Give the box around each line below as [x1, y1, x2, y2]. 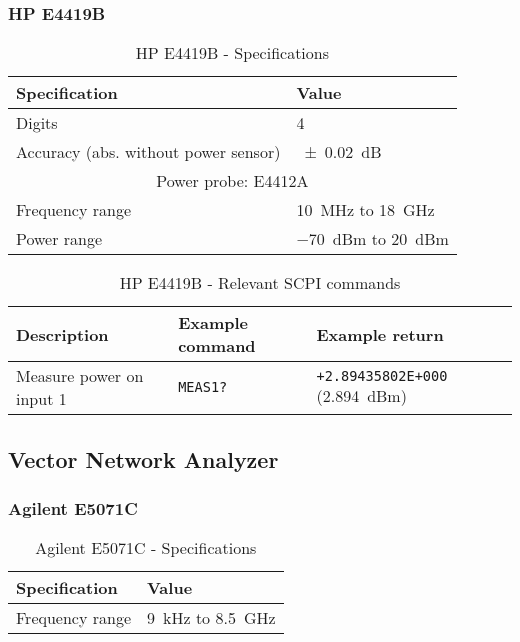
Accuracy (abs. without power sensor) [16, 140, 281, 164]
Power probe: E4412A [156, 169, 309, 193]
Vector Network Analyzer [8, 443, 279, 474]
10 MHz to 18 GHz [296, 198, 435, 222]
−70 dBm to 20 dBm [296, 227, 449, 251]
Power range [16, 227, 103, 251]
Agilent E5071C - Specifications [35, 536, 257, 560]
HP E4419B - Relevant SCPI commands [119, 271, 401, 295]
